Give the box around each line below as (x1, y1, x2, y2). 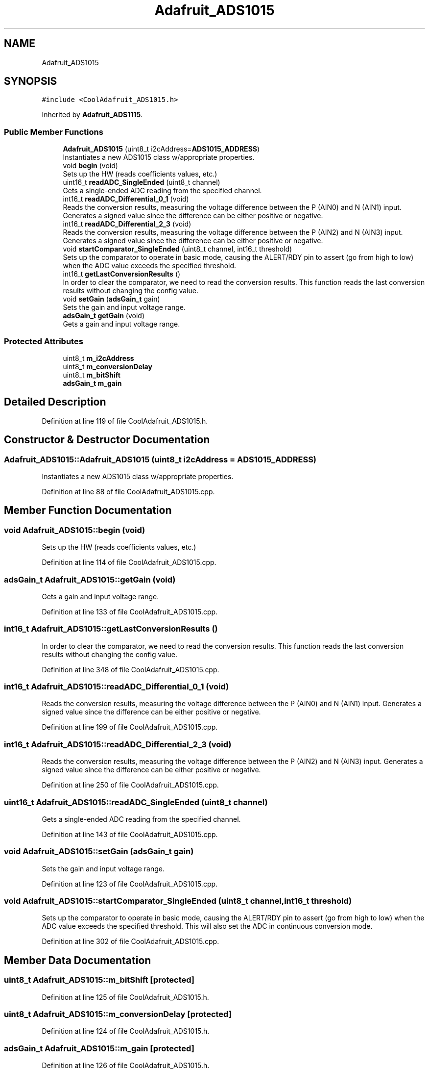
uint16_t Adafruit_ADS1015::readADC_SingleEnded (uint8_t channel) (4, 797, 268, 807)
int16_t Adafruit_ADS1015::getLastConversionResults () (4, 624, 218, 634)
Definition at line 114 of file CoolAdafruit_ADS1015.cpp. (42, 558, 216, 567)
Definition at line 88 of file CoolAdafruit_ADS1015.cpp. (42, 487, 215, 496)
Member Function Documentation (4, 504, 172, 517)
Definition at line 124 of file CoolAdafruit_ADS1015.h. (42, 1027, 210, 1036)
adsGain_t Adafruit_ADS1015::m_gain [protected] (4, 1043, 194, 1053)
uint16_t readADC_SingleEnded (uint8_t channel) (63, 178, 220, 187)
